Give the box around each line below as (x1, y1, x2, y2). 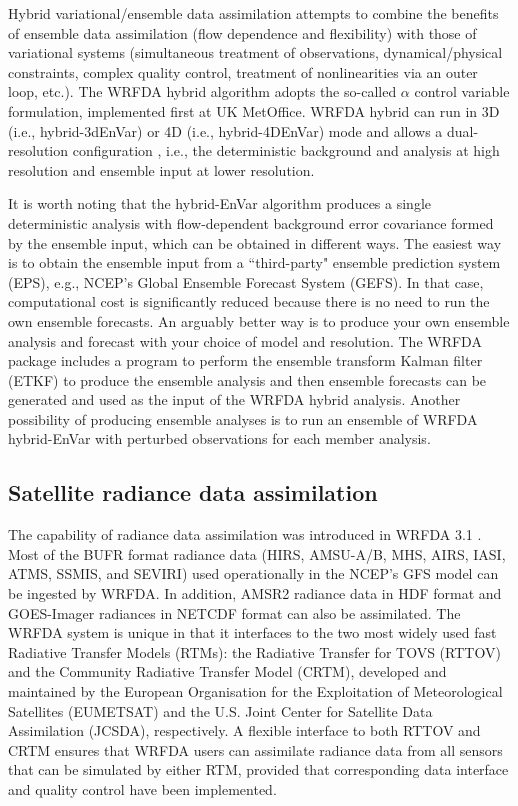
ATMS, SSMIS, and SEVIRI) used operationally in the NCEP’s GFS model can (8, 563, 499, 584)
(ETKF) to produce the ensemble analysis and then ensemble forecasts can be (8, 369, 487, 390)
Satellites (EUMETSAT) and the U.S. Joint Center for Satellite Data (8, 700, 433, 721)
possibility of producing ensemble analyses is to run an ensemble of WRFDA (8, 408, 478, 429)
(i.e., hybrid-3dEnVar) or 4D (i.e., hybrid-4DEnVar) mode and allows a (8, 120, 443, 141)
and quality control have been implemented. (8, 778, 277, 799)
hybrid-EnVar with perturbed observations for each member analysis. (8, 428, 431, 449)
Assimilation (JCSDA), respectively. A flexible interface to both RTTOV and (8, 720, 481, 741)
